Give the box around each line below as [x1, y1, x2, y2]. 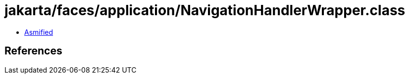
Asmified [24, 27, 53, 36]
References [4, 45, 62, 57]
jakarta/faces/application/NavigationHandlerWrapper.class [4, 2, 406, 19]
